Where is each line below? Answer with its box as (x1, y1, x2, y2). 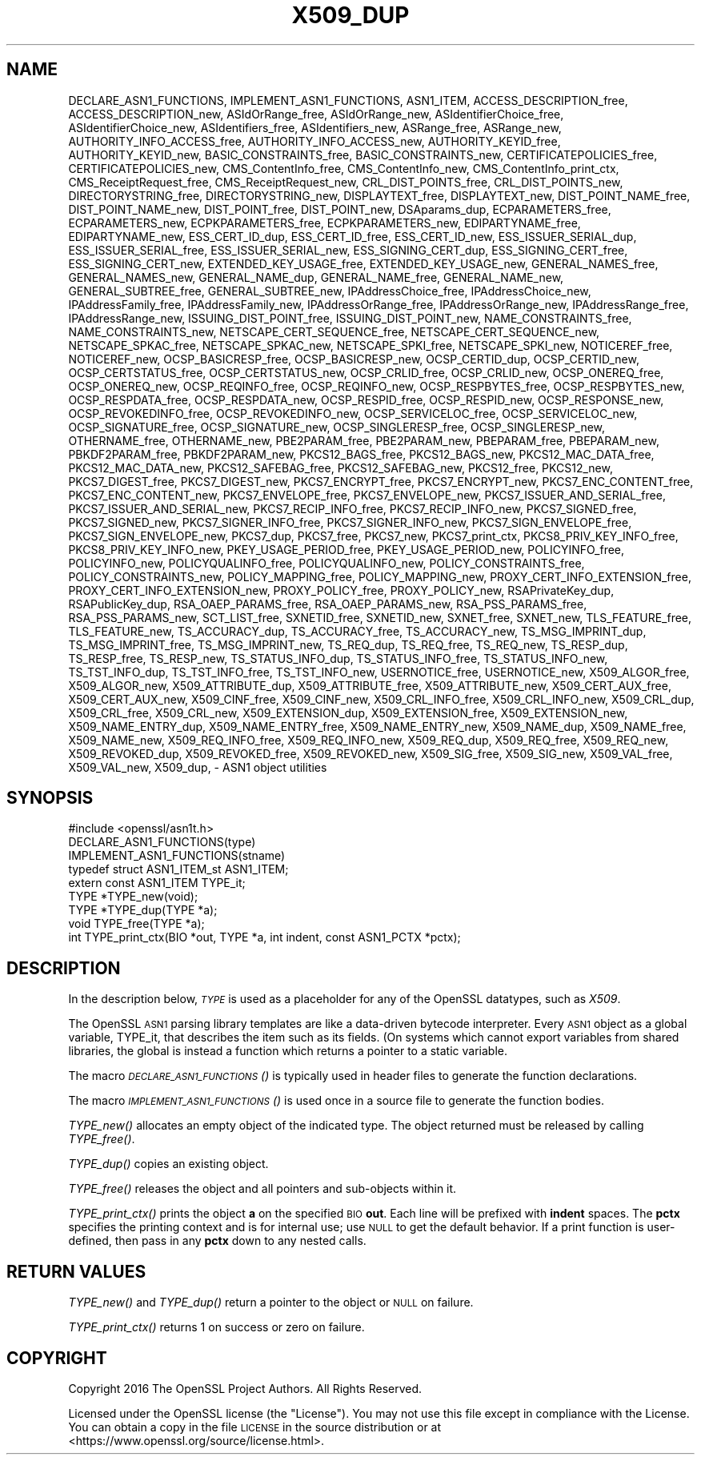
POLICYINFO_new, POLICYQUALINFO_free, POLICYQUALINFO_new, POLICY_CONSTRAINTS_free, (68, 556, 585, 570)
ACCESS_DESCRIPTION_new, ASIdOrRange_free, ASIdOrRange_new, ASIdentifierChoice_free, (68, 106, 564, 121)
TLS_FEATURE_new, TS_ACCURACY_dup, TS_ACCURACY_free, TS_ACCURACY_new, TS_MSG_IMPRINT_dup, (68, 624, 647, 638)
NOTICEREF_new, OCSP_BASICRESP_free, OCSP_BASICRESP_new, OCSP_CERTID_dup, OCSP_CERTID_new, (68, 351, 639, 366)
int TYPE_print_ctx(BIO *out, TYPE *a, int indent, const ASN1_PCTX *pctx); (68, 930, 461, 945)
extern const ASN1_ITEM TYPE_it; (68, 876, 246, 890)
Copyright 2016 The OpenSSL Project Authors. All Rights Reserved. (68, 1381, 423, 1395)
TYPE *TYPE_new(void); (68, 889, 198, 904)
